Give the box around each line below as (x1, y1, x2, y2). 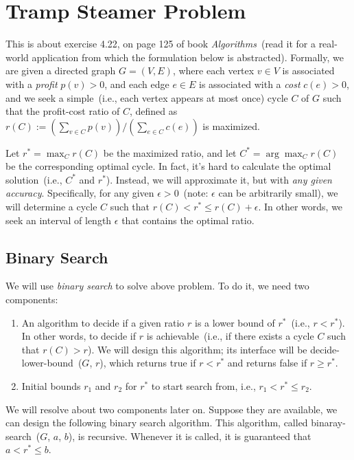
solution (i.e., (5, 172, 62, 186)
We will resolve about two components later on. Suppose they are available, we (5, 402, 338, 416)
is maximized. (202, 118, 261, 133)
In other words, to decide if (21, 329, 137, 343)
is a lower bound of (194, 315, 275, 329)
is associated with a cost (199, 76, 300, 91)
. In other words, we (258, 199, 343, 214)
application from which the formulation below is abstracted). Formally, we (32, 50, 344, 64)
